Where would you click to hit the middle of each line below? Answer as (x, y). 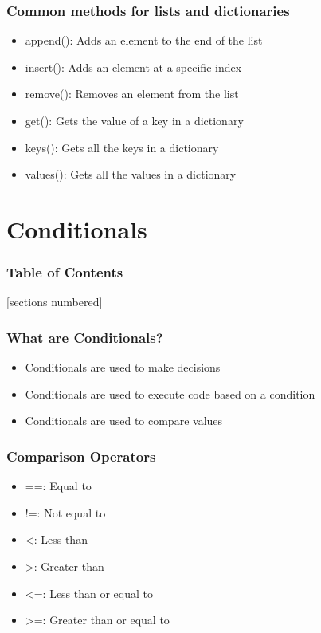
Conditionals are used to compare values (124, 421)
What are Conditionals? (85, 337)
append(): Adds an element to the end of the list (144, 40)
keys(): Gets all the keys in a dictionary (122, 147)
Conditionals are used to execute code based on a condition (170, 393)
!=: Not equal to (65, 512)
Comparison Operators (81, 456)
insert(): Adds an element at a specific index (133, 67)
